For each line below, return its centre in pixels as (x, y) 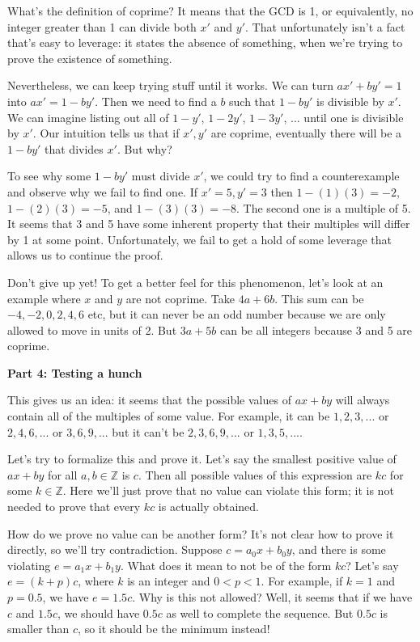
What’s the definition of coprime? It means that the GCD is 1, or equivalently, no (210, 11)
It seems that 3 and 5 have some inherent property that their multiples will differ (209, 224)
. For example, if (302, 581)
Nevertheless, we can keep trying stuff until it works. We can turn (170, 85)
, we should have (98, 612)
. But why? (144, 148)
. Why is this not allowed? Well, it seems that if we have (272, 597)
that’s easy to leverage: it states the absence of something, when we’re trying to (205, 42)
